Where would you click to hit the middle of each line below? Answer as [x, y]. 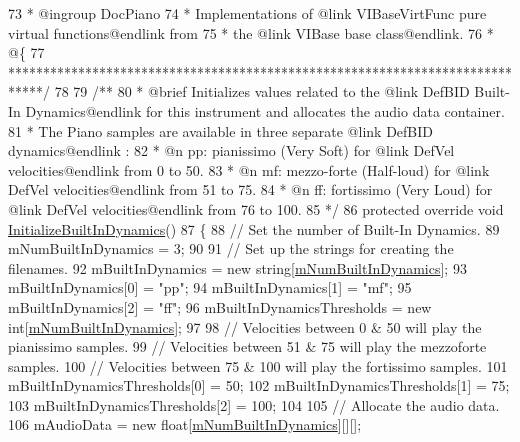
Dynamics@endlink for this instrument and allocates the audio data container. [265, 110]
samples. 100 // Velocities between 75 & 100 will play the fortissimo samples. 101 [258, 365]
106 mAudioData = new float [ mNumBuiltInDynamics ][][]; [185, 424]
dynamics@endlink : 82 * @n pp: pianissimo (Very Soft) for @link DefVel [231, 150]
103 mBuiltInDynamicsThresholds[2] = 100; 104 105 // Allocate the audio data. [254, 404]
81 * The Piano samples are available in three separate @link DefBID [220, 130]
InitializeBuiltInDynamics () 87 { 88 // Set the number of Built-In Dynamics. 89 [254, 228]
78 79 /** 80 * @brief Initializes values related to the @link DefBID [262, 91]
